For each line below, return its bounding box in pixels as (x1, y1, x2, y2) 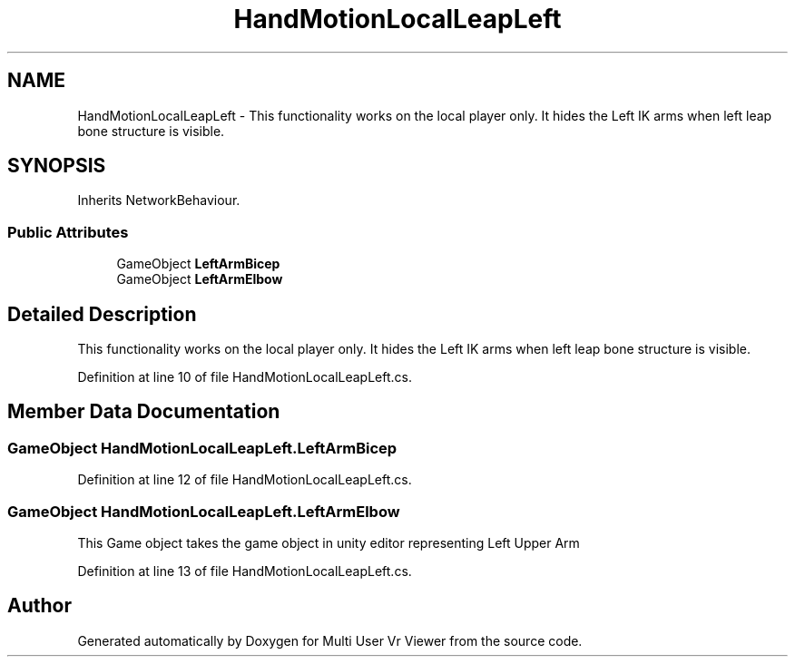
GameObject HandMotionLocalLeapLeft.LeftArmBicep (7, 438, 397, 457)
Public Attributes (7, 222, 129, 241)
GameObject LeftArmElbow (116, 271, 283, 288)
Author (7, 594, 72, 618)
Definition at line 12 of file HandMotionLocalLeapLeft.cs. (77, 472, 412, 488)
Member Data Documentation (7, 400, 280, 424)
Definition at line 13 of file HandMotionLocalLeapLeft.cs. (77, 563, 412, 579)
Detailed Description (7, 302, 197, 326)
